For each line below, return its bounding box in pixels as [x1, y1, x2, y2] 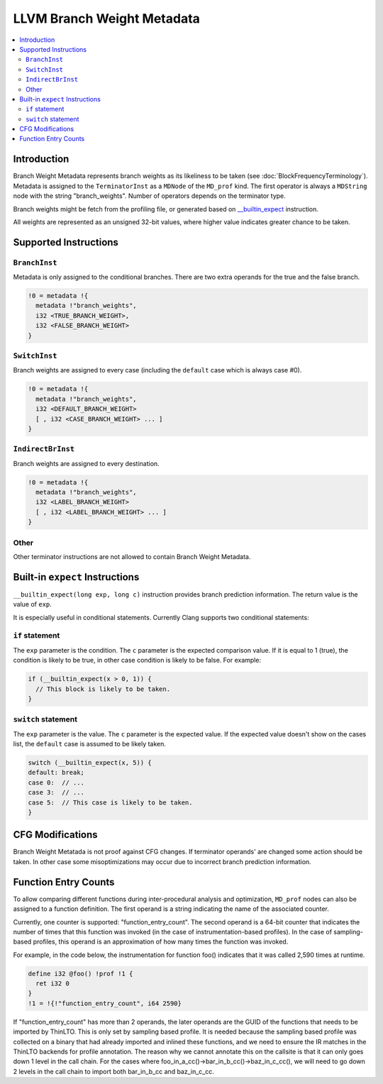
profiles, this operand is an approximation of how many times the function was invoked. [33, 937, 289, 946]
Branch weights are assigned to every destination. [13, 459, 160, 468]
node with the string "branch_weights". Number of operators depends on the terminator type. [13, 192, 287, 200]
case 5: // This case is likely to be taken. [28, 798, 193, 807]
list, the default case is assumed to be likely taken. [13, 740, 167, 748]
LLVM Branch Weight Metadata [13, 11, 200, 26]
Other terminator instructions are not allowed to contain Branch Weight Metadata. [13, 552, 251, 560]
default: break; [28, 768, 85, 777]
